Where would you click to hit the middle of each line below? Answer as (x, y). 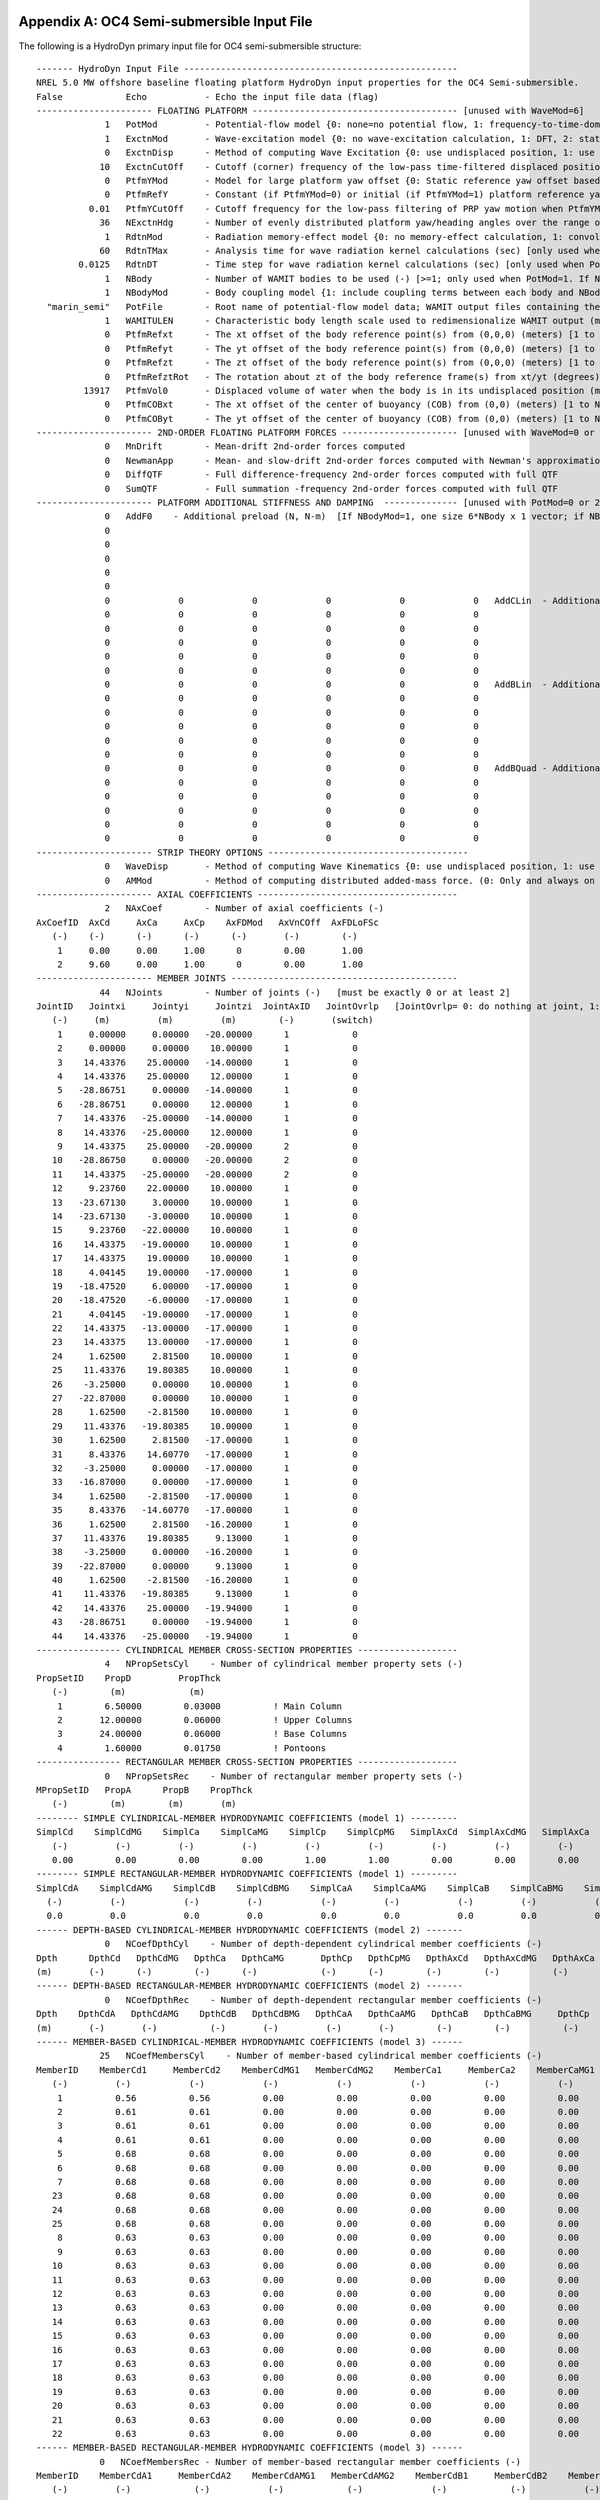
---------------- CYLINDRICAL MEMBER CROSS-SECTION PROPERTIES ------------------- (247, 1650)
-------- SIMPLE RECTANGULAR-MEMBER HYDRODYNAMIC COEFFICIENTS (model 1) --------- (247, 1874)
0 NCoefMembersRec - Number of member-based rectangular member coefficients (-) (310, 2461)
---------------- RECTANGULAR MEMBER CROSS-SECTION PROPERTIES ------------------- (247, 1762)
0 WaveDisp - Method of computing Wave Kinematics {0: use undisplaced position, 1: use (349, 866)
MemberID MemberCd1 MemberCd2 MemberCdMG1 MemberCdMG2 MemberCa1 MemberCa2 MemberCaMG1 (315, 2069)
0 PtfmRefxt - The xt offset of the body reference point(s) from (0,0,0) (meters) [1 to (349, 334)
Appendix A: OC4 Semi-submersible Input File (165, 21)
